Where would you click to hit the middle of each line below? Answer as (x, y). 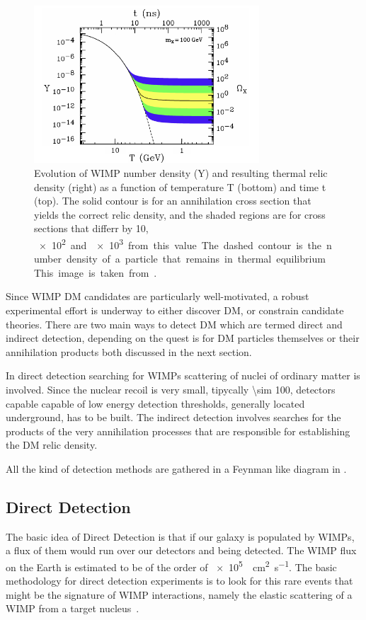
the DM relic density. (52, 445)
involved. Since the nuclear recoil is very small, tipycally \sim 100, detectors (171, 390)
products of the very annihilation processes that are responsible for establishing (178, 431)
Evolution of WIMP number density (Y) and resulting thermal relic (181, 173)
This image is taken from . (96, 272)
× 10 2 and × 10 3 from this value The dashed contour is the (180, 244)
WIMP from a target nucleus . (73, 608)
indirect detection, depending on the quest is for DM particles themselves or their (183, 338)
